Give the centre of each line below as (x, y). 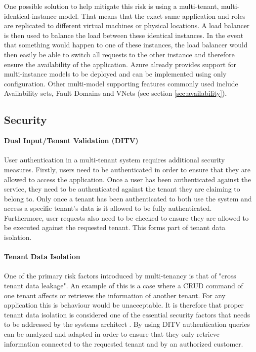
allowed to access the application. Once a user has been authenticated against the (128, 179)
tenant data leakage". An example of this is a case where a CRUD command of (124, 286)
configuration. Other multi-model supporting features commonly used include (121, 83)
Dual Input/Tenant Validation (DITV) (71, 140)
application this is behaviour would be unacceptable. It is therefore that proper (124, 305)
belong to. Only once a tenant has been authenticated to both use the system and (128, 198)
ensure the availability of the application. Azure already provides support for (120, 64)
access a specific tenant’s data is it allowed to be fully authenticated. (108, 208)
